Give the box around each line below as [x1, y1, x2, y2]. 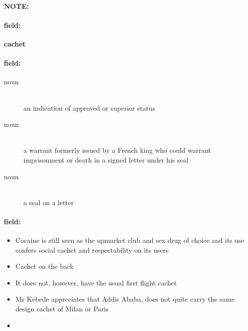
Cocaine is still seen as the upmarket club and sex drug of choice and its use [15, 235, 245, 245]
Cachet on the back [15, 261, 74, 271]
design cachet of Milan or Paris [15, 304, 109, 314]
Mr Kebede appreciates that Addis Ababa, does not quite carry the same [15, 294, 235, 304]
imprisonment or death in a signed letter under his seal [23, 154, 188, 165]
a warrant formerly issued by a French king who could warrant [23, 145, 211, 155]
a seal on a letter [23, 197, 74, 207]
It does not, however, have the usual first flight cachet [15, 277, 177, 287]
